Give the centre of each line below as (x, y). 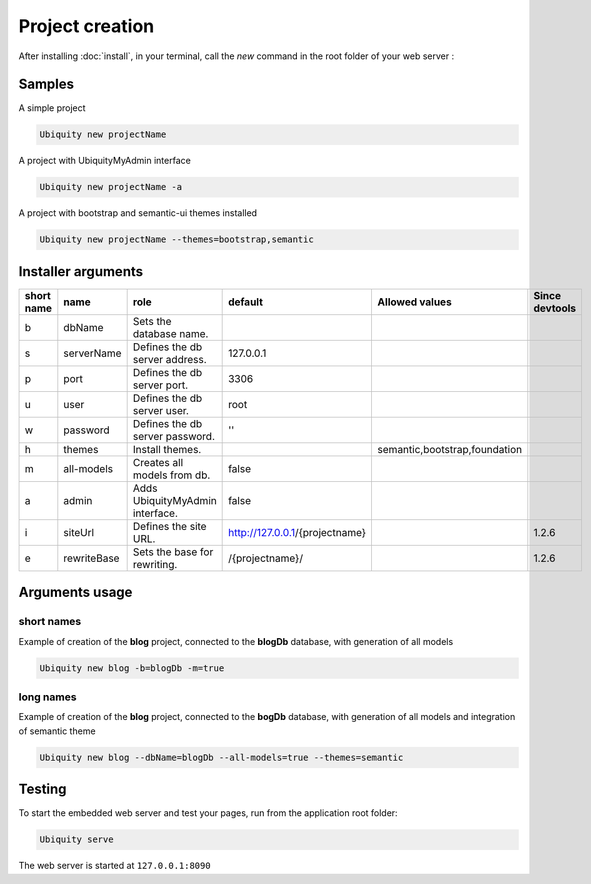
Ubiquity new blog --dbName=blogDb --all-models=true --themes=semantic (221, 757)
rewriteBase (91, 558)
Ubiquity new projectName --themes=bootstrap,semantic (176, 239)
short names (50, 622)
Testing (42, 789)
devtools (555, 308)
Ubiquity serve (76, 839)
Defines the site (169, 526)
